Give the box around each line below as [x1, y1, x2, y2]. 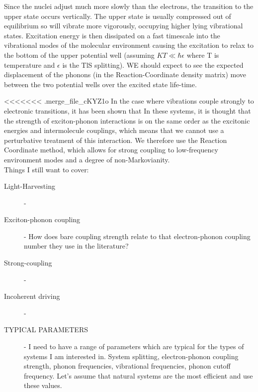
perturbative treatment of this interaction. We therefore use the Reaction [4, 134, 227, 145]
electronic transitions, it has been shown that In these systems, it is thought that [4, 105, 251, 116]
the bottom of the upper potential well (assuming [4, 49, 155, 60]
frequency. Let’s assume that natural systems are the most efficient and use [24, 370, 253, 381]
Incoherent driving [4, 291, 60, 301]
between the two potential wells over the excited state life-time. [4, 79, 197, 89]
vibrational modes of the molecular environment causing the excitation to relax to [4, 40, 254, 50]
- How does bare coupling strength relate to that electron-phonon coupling [24, 231, 251, 241]
